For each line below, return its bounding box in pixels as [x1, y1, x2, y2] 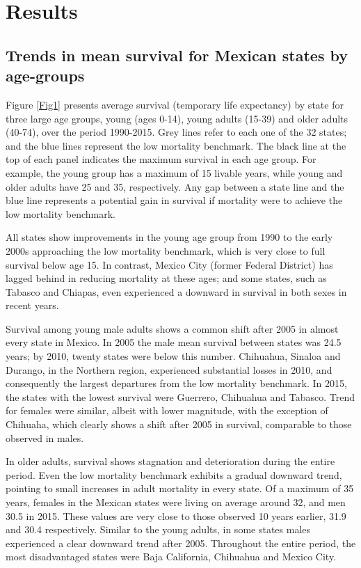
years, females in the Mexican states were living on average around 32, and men [6, 495, 346, 509]
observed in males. [6, 430, 84, 445]
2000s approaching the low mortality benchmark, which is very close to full [6, 243, 326, 258]
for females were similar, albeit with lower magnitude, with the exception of [6, 403, 328, 418]
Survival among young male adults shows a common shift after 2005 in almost [6, 321, 339, 336]
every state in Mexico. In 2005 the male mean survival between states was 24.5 [6, 335, 342, 349]
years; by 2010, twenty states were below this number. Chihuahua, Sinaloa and [6, 349, 341, 363]
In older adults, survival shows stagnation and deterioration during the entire [6, 454, 335, 468]
